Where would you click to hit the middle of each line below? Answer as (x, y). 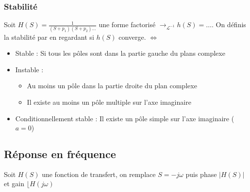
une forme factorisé (127, 24)
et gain (14, 184)
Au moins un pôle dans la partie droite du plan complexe (112, 86)
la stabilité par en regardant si (49, 37)
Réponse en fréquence (60, 154)
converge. (132, 37)
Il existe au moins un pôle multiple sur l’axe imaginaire (109, 102)
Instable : (29, 69)
